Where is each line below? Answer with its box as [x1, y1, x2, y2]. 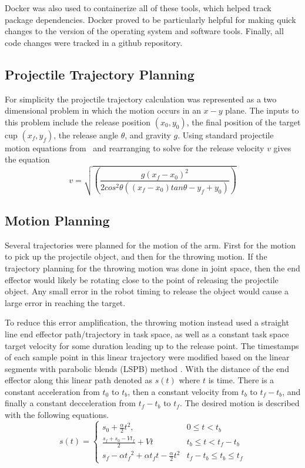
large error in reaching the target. [5, 296, 126, 308]
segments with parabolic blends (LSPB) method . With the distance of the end [5, 362, 289, 374]
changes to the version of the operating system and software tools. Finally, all [5, 25, 284, 37]
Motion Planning [5, 211, 110, 229]
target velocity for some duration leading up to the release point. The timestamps [5, 339, 299, 351]
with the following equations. [5, 409, 109, 421]
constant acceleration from [5, 385, 100, 397]
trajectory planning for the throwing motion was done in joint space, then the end [5, 261, 300, 274]
